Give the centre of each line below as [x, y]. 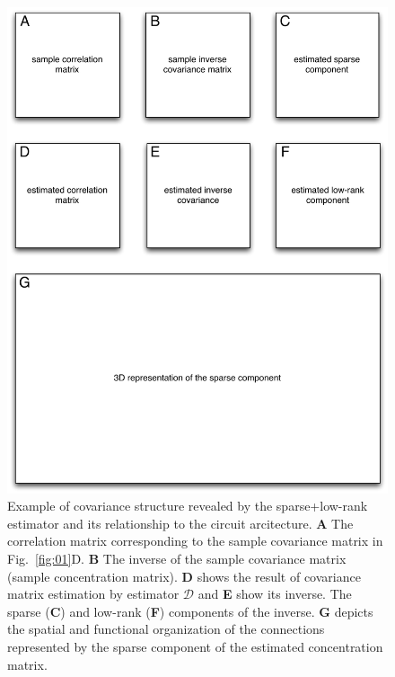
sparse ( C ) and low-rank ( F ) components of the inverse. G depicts [190, 611]
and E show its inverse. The [275, 594]
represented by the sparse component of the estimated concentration [195, 647]
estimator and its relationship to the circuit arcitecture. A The [180, 523]
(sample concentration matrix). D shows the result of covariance [184, 576]
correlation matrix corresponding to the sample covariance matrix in [195, 541]
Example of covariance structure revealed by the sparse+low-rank [188, 506]
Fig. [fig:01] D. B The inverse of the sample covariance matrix [177, 559]
